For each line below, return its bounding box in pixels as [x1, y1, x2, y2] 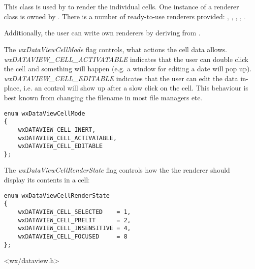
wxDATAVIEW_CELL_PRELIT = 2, [18, 216, 131, 224]
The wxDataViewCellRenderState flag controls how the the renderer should [4, 165, 230, 175]
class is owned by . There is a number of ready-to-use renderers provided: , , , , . [4, 11, 246, 21]
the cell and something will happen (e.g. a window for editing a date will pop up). [4, 63, 252, 74]
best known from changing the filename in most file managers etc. [4, 92, 202, 102]
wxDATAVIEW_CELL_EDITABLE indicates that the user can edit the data [4, 73, 238, 83]
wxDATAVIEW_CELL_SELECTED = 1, [18, 208, 131, 215]
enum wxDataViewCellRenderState [4, 192, 110, 199]
